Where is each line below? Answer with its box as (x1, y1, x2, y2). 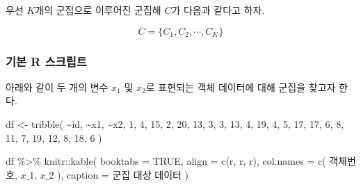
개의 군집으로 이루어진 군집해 (35, 3, 161, 17)
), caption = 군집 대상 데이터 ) (57, 167, 189, 181)
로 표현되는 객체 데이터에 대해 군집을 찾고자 (145, 79, 336, 94)
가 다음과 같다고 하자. (171, 3, 265, 17)
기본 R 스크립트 (6, 52, 87, 70)
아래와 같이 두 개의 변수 (6, 79, 109, 94)
